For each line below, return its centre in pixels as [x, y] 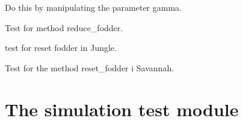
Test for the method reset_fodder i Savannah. [90, 67]
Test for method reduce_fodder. [64, 27]
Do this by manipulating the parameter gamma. [93, 7]
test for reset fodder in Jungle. [61, 48]
